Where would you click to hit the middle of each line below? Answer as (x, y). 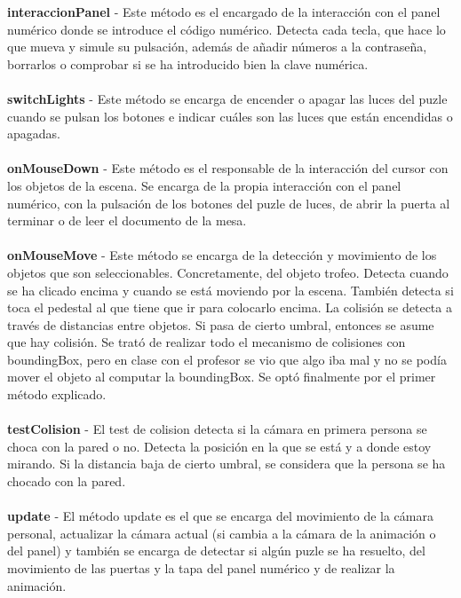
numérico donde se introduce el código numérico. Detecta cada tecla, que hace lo (227, 29)
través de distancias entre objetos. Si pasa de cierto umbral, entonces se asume (221, 324)
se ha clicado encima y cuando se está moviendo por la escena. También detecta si (230, 290)
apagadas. (34, 134)
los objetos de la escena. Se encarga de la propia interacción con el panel (204, 185)
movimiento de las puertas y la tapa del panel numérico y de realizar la (201, 568)
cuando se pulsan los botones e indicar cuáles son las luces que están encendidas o (230, 116)
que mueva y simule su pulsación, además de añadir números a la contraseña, (217, 47)
